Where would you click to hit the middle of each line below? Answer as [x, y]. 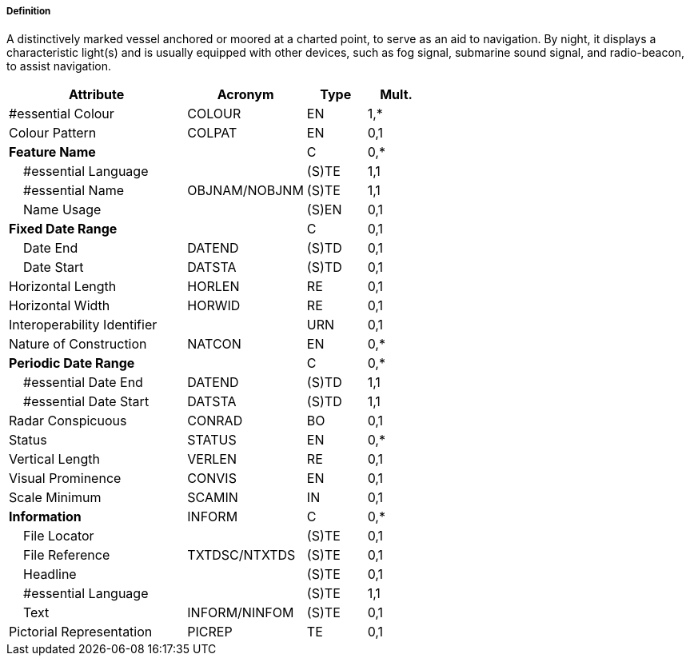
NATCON [214, 344]
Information [45, 517]
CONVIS [212, 479]
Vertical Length [54, 459]
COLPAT [212, 133]
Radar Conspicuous [68, 421]
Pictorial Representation [81, 632]
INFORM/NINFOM [241, 613]
